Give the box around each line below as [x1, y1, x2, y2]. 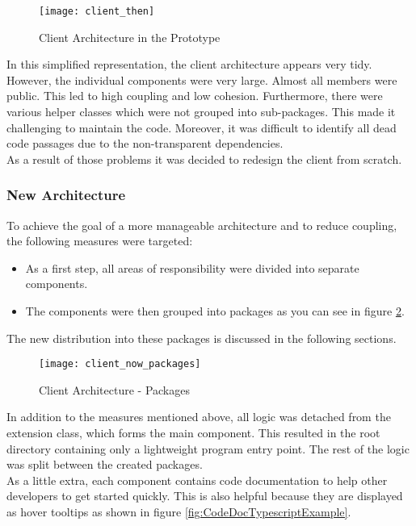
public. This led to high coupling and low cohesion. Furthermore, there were [6, 87, 383, 104]
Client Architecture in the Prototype [39, 28, 221, 45]
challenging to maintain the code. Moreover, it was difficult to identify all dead [6, 119, 397, 136]
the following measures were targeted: [6, 232, 193, 249]
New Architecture [6, 185, 126, 205]
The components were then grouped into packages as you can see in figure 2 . [25, 303, 405, 319]
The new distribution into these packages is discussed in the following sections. [6, 329, 397, 346]
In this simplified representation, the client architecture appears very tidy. [6, 56, 372, 73]
